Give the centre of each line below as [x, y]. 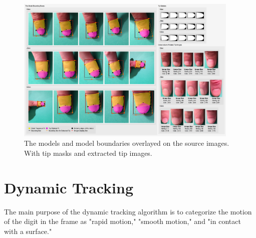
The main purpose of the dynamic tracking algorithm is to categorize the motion [128, 211]
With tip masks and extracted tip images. [88, 153]
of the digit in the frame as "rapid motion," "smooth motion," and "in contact [122, 221]
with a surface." [28, 231]
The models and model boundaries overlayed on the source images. [127, 143]
